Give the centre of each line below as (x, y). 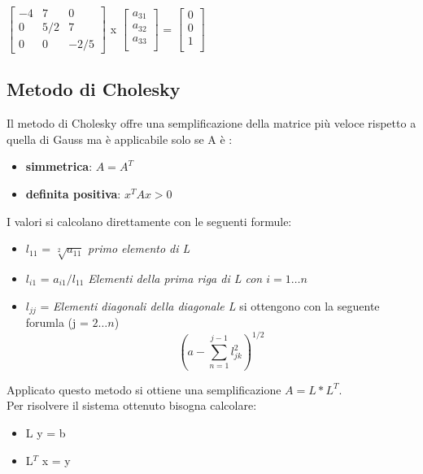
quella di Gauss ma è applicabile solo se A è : (120, 139)
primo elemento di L (139, 248)
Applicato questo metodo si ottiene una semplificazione (144, 389)
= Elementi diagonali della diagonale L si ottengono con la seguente (210, 305)
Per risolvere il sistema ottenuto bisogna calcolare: (132, 405)
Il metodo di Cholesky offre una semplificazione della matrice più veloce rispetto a (211, 123)
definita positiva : (73, 194)
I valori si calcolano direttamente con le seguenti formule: (149, 221)
